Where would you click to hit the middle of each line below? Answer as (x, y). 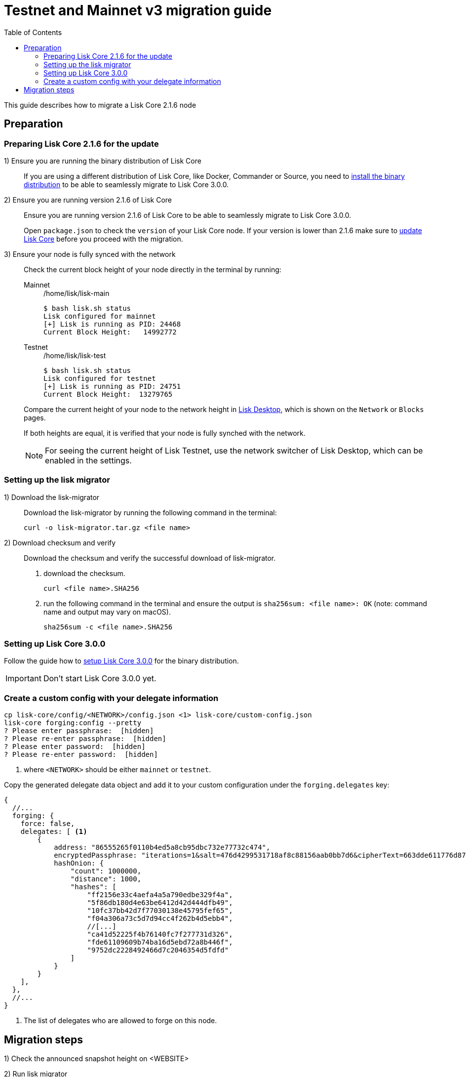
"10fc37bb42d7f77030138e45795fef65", (160, 911)
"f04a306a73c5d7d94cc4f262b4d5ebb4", (160, 919)
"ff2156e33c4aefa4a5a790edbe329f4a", (160, 895)
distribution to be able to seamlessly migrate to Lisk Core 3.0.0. (126, 184)
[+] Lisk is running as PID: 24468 (112, 324)
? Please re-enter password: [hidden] (81, 755)
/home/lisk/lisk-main (77, 293)
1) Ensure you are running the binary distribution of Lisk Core (103, 161)
